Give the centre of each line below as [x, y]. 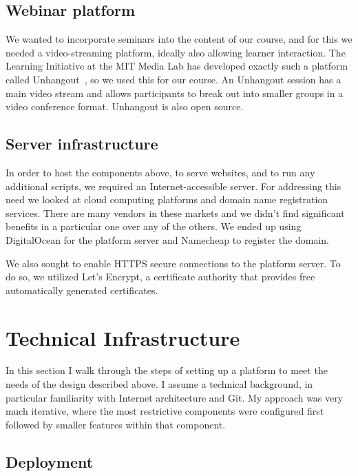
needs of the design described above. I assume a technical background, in [159, 384]
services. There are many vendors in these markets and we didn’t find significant [175, 213]
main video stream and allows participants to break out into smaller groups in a [175, 93]
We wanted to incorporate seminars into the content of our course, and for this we [179, 39]
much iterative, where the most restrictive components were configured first [165, 411]
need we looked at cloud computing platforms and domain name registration [167, 199]
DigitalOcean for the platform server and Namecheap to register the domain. [167, 239]
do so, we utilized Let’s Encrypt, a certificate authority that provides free [160, 277]
